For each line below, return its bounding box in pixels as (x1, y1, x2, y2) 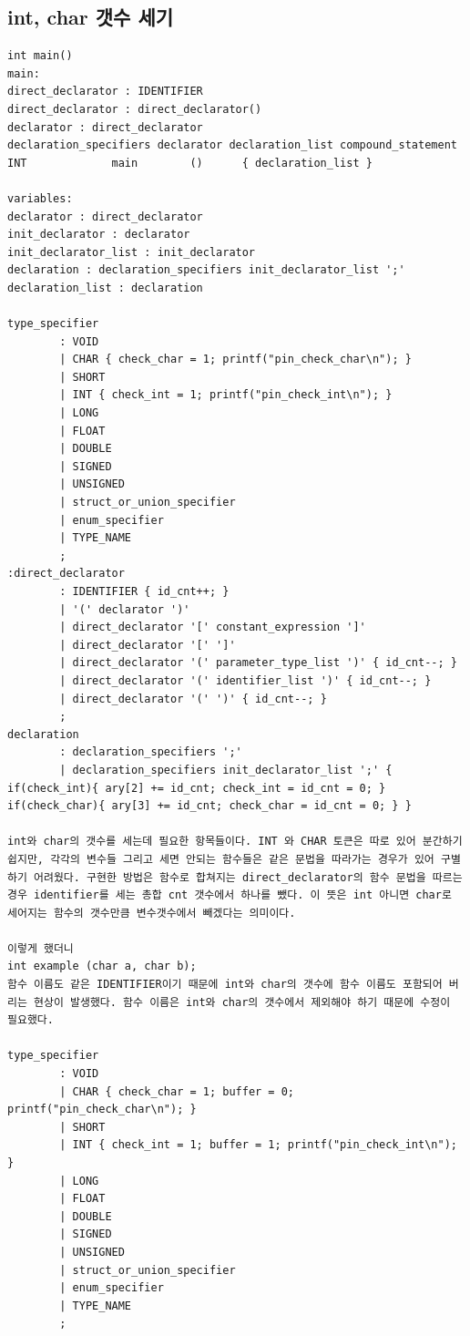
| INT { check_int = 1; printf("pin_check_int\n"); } (59, 388, 393, 402)
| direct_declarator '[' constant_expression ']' (59, 621, 366, 634)
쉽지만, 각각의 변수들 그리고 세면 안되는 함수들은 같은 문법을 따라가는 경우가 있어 (7, 852, 434, 866)
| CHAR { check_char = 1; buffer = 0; (59, 1084, 294, 1098)
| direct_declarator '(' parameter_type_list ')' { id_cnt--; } (59, 656, 457, 670)
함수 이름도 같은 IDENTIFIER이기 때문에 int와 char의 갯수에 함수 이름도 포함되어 (7, 978, 443, 992)
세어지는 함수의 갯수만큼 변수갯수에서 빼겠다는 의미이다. (7, 906, 296, 920)
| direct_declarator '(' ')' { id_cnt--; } (59, 692, 327, 705)
